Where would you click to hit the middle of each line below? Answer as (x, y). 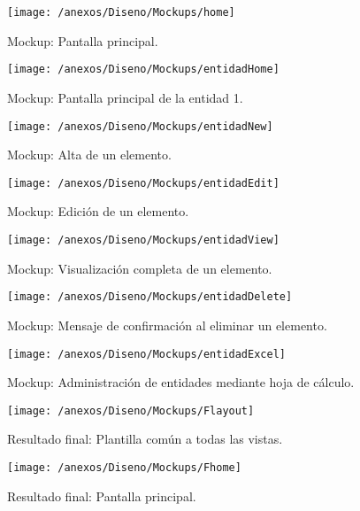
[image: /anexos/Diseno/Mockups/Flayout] (131, 410)
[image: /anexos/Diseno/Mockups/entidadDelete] (150, 297)
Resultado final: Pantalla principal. (102, 496)
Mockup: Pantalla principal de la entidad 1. (125, 97)
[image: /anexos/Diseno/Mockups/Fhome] (124, 468)
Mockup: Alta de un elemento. (89, 155)
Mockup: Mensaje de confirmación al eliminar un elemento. (167, 325)
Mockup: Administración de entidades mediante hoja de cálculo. (181, 382)
